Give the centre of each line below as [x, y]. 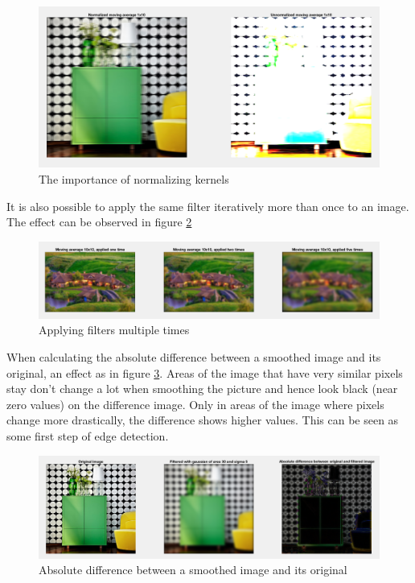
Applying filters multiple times [114, 330]
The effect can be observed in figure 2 [99, 222]
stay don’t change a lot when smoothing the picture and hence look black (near [202, 389]
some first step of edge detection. [88, 436]
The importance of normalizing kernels [134, 179]
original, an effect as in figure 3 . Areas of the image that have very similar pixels [205, 372]
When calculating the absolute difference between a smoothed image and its [194, 357]
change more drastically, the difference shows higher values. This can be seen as [203, 420]
